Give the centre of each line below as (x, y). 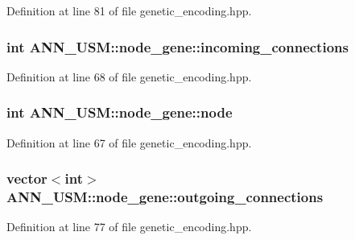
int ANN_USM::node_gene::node (120, 112)
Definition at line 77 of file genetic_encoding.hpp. (129, 227)
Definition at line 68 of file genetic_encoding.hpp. (129, 76)
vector (27, 178)
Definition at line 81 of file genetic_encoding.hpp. (129, 10)
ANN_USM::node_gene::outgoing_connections (165, 197)
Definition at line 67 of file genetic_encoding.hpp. (129, 142)
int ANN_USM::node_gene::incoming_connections (177, 46)
